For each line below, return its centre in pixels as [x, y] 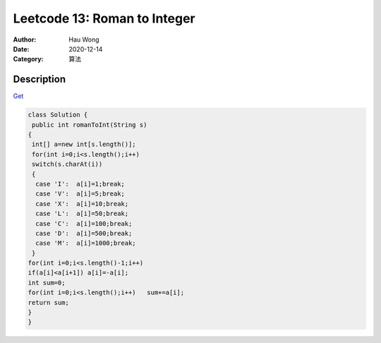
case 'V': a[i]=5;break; [80, 194]
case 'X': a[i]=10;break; [82, 204]
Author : [25, 40]
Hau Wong [84, 40]
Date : [21, 49]
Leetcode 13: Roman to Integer [104, 18]
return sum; [49, 302]
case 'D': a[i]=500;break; [84, 233]
